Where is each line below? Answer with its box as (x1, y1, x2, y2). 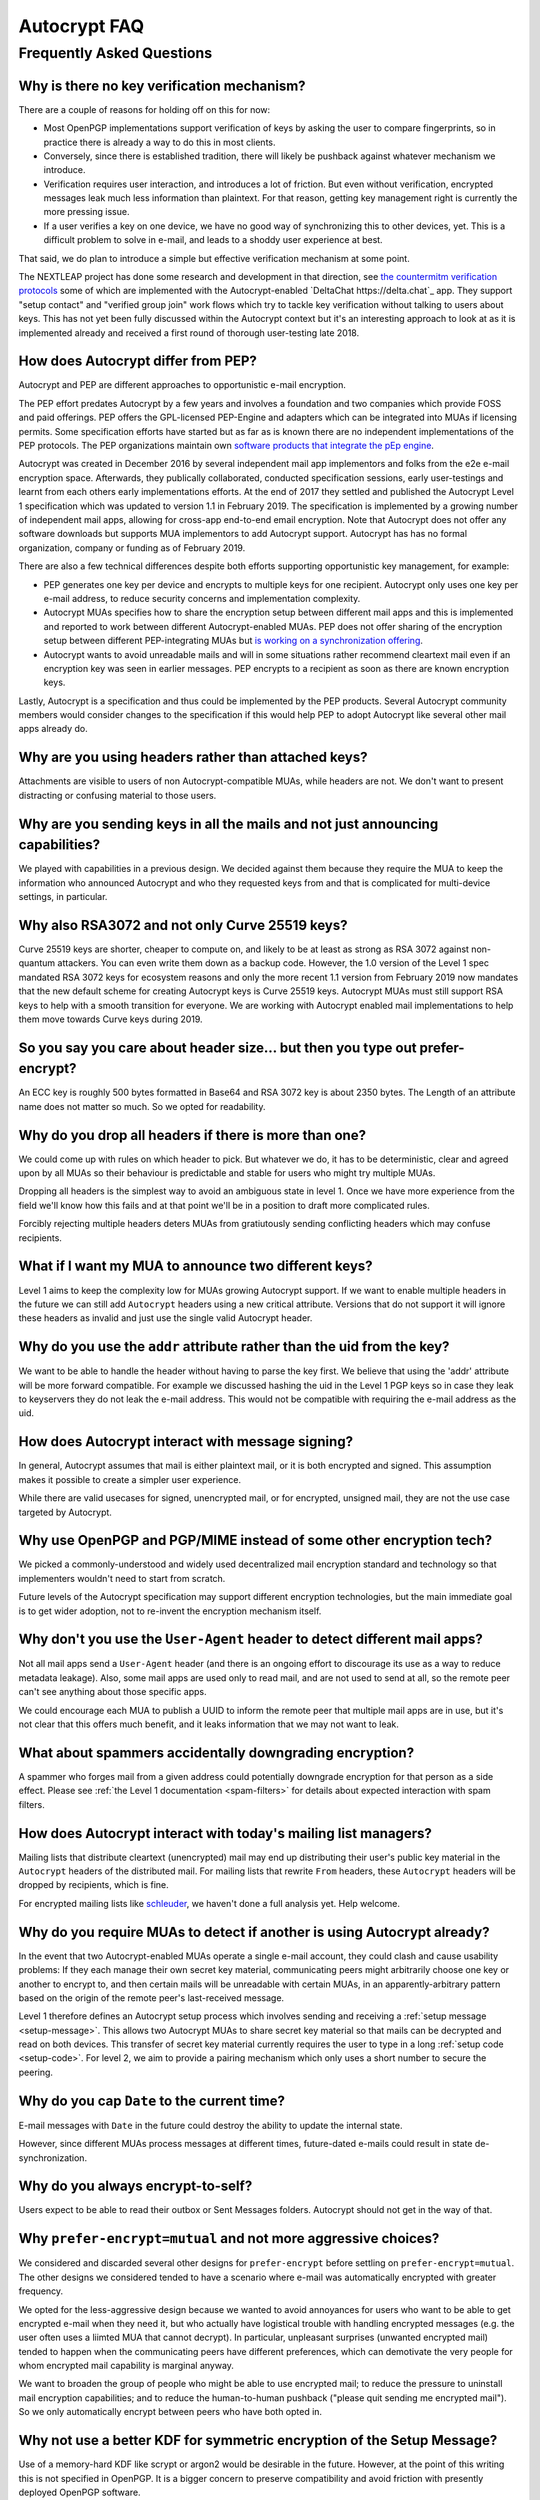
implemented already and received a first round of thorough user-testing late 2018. (18, 326, 360, 339)
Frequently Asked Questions (18, 44, 213, 62)
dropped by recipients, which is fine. (18, 1879, 169, 1891)
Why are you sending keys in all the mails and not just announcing (18, 815, 439, 832)
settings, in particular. (18, 891, 108, 903)
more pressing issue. (43, 206, 130, 218)
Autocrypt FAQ (18, 15, 145, 37)
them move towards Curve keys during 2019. (18, 1013, 204, 1025)
